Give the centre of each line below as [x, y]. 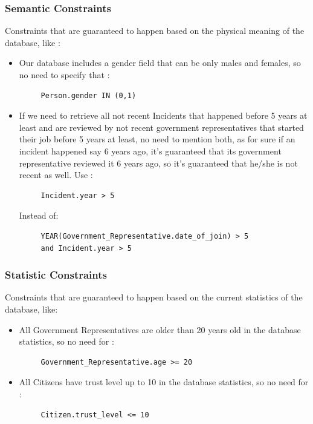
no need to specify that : [64, 75]
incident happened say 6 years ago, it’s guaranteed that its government [150, 151]
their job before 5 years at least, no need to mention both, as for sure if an [157, 139]
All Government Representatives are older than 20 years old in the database [160, 329]
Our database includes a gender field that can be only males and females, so [160, 63]
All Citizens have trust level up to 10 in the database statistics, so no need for [164, 382]
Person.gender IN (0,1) [89, 95]
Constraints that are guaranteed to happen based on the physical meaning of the [155, 31]
